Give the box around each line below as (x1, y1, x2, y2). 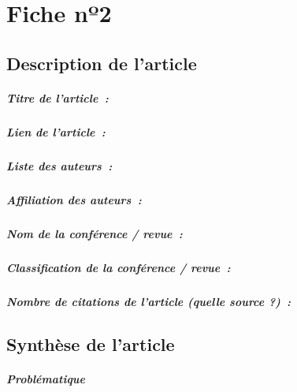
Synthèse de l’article (6, 331, 175, 356)
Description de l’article (6, 50, 197, 75)
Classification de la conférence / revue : (6, 259, 231, 275)
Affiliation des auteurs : (6, 191, 142, 207)
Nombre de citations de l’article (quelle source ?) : (6, 293, 291, 309)
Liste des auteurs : (6, 157, 113, 174)
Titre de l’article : (6, 89, 109, 106)
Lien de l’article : (6, 123, 106, 140)
